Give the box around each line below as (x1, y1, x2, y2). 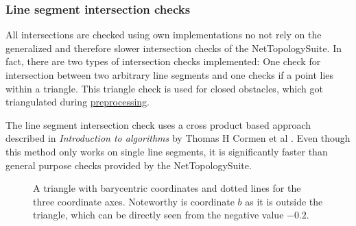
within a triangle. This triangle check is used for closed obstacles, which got (5, 81, 323, 95)
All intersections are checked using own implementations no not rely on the (5, 27, 322, 42)
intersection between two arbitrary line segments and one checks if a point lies (5, 68, 334, 81)
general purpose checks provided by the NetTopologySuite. (5, 158, 252, 172)
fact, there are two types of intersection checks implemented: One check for (5, 54, 321, 68)
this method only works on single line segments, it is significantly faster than (5, 144, 328, 158)
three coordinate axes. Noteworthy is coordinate (33, 194, 235, 208)
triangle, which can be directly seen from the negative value (33, 208, 284, 222)
